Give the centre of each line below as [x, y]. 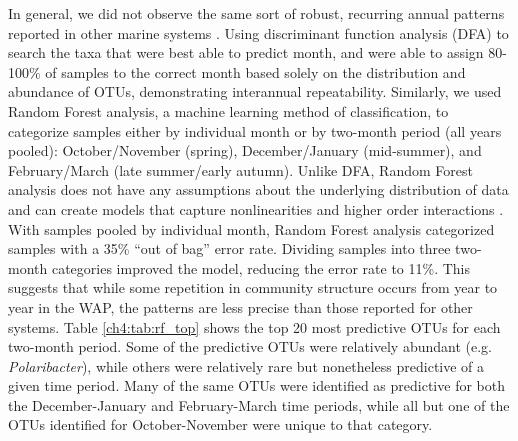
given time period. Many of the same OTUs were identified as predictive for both [256, 385]
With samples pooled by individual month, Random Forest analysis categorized [251, 228]
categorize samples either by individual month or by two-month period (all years [255, 130]
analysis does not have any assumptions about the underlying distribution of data [258, 189]
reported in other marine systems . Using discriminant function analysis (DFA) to [258, 32]
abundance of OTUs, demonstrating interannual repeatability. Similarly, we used [255, 91]
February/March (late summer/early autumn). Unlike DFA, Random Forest [240, 169]
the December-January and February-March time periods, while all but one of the [259, 404]
